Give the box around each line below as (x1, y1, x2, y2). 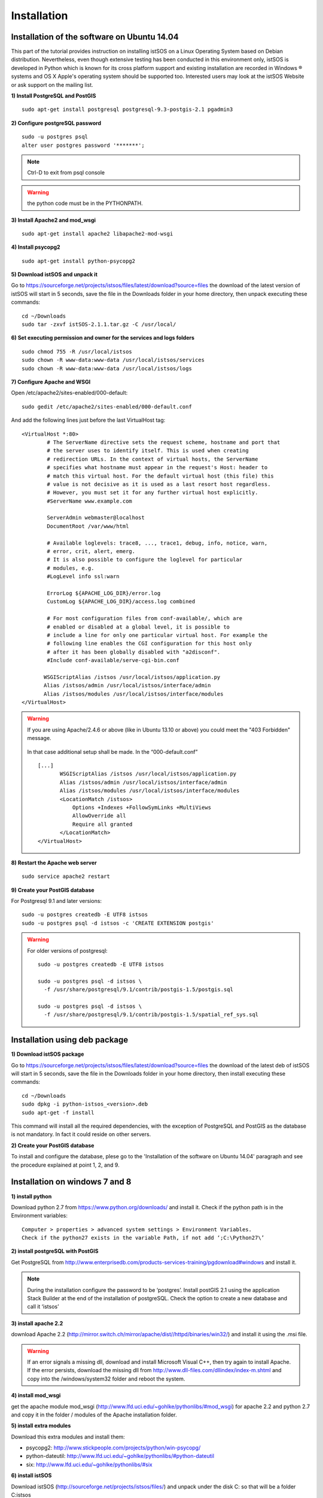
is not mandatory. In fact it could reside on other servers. (11, 1131, 151, 1138)
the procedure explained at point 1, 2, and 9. (11, 1161, 120, 1168)
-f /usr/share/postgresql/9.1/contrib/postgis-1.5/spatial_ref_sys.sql (44, 1011, 259, 1018)
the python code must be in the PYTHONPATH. (27, 200, 143, 207)
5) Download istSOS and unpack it (11, 271, 98, 278)
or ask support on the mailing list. (11, 81, 94, 88)
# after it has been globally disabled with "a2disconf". (47, 648, 221, 656)
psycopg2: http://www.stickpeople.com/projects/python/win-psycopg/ (26, 1444, 201, 1451)
